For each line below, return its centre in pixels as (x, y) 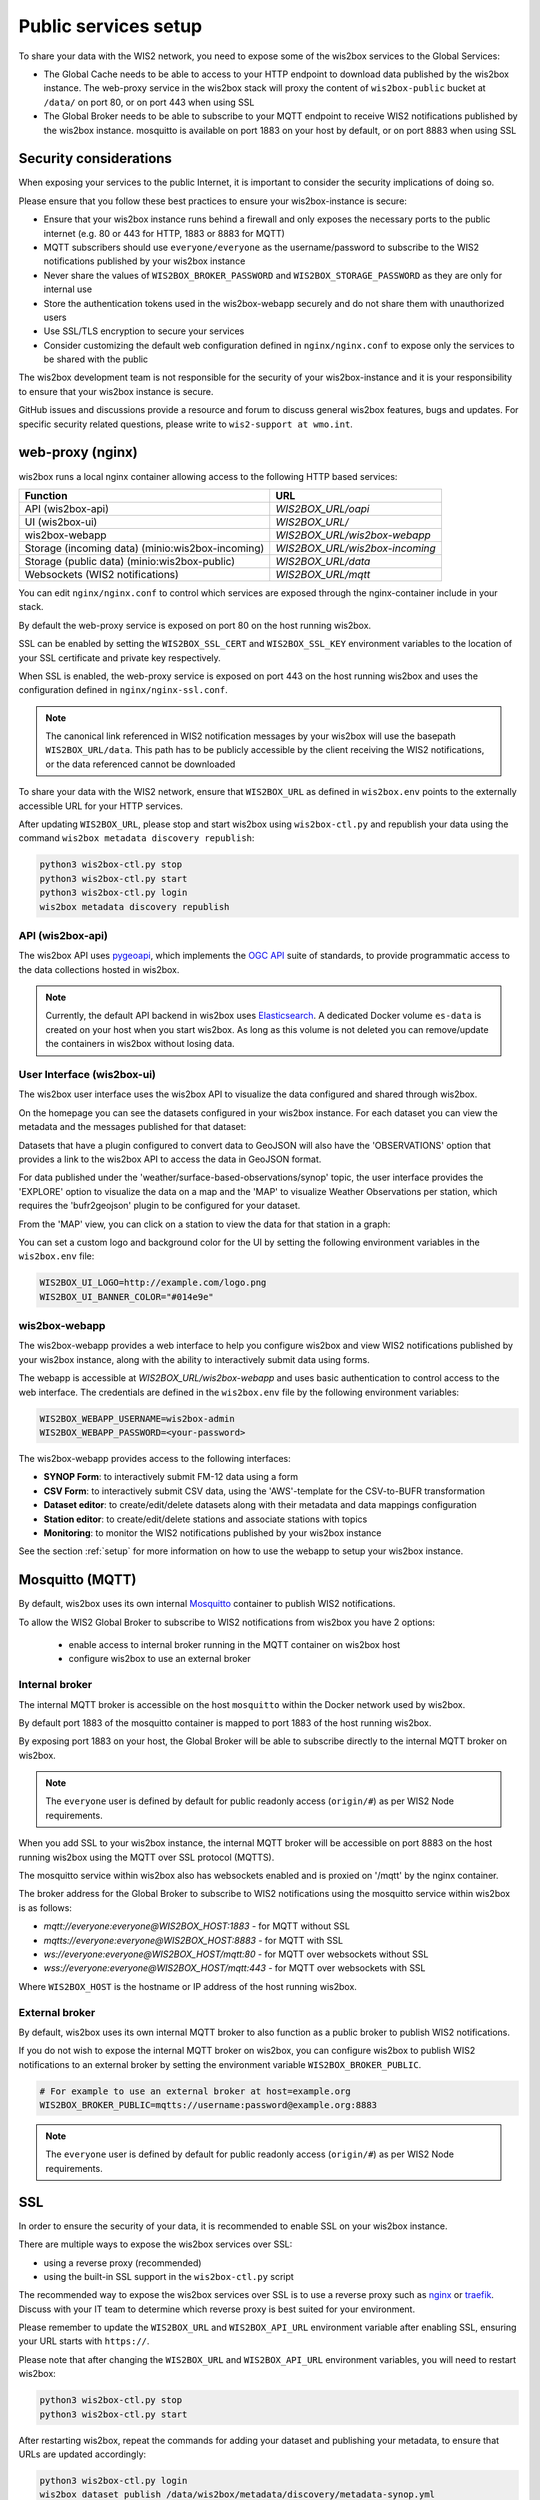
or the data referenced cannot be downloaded (140, 764)
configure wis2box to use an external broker (159, 1659)
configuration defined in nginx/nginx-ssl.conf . (123, 690)
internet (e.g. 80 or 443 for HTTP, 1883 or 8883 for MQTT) (164, 233)
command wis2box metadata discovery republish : (136, 838)
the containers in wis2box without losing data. (140, 1044)
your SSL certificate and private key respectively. (120, 657)
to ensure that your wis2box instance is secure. (116, 391)
